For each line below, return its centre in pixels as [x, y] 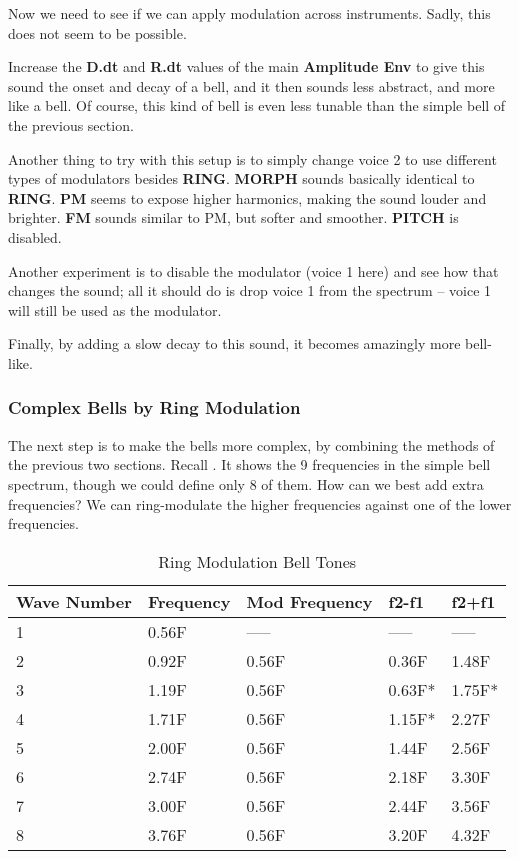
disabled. [35, 236]
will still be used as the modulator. [115, 309]
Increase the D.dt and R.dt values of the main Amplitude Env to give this [246, 66]
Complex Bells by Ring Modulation [154, 407]
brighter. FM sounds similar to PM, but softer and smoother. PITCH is [233, 217]
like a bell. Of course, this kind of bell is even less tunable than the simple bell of [257, 105]
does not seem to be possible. [97, 32]
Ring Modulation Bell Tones [257, 561]
